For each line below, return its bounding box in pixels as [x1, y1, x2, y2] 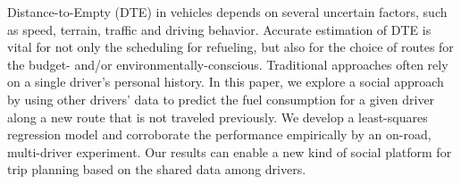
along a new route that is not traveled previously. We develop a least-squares [7, 107, 428, 126]
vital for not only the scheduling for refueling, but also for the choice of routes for [7, 38, 454, 56]
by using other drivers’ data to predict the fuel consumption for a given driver [7, 89, 435, 108]
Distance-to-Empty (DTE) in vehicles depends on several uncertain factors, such [7, 3, 448, 21]
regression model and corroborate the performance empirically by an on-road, [7, 125, 432, 144]
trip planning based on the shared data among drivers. [7, 160, 306, 179]
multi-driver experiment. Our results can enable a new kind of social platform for [7, 142, 452, 161]
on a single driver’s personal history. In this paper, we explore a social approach [7, 72, 444, 91]
